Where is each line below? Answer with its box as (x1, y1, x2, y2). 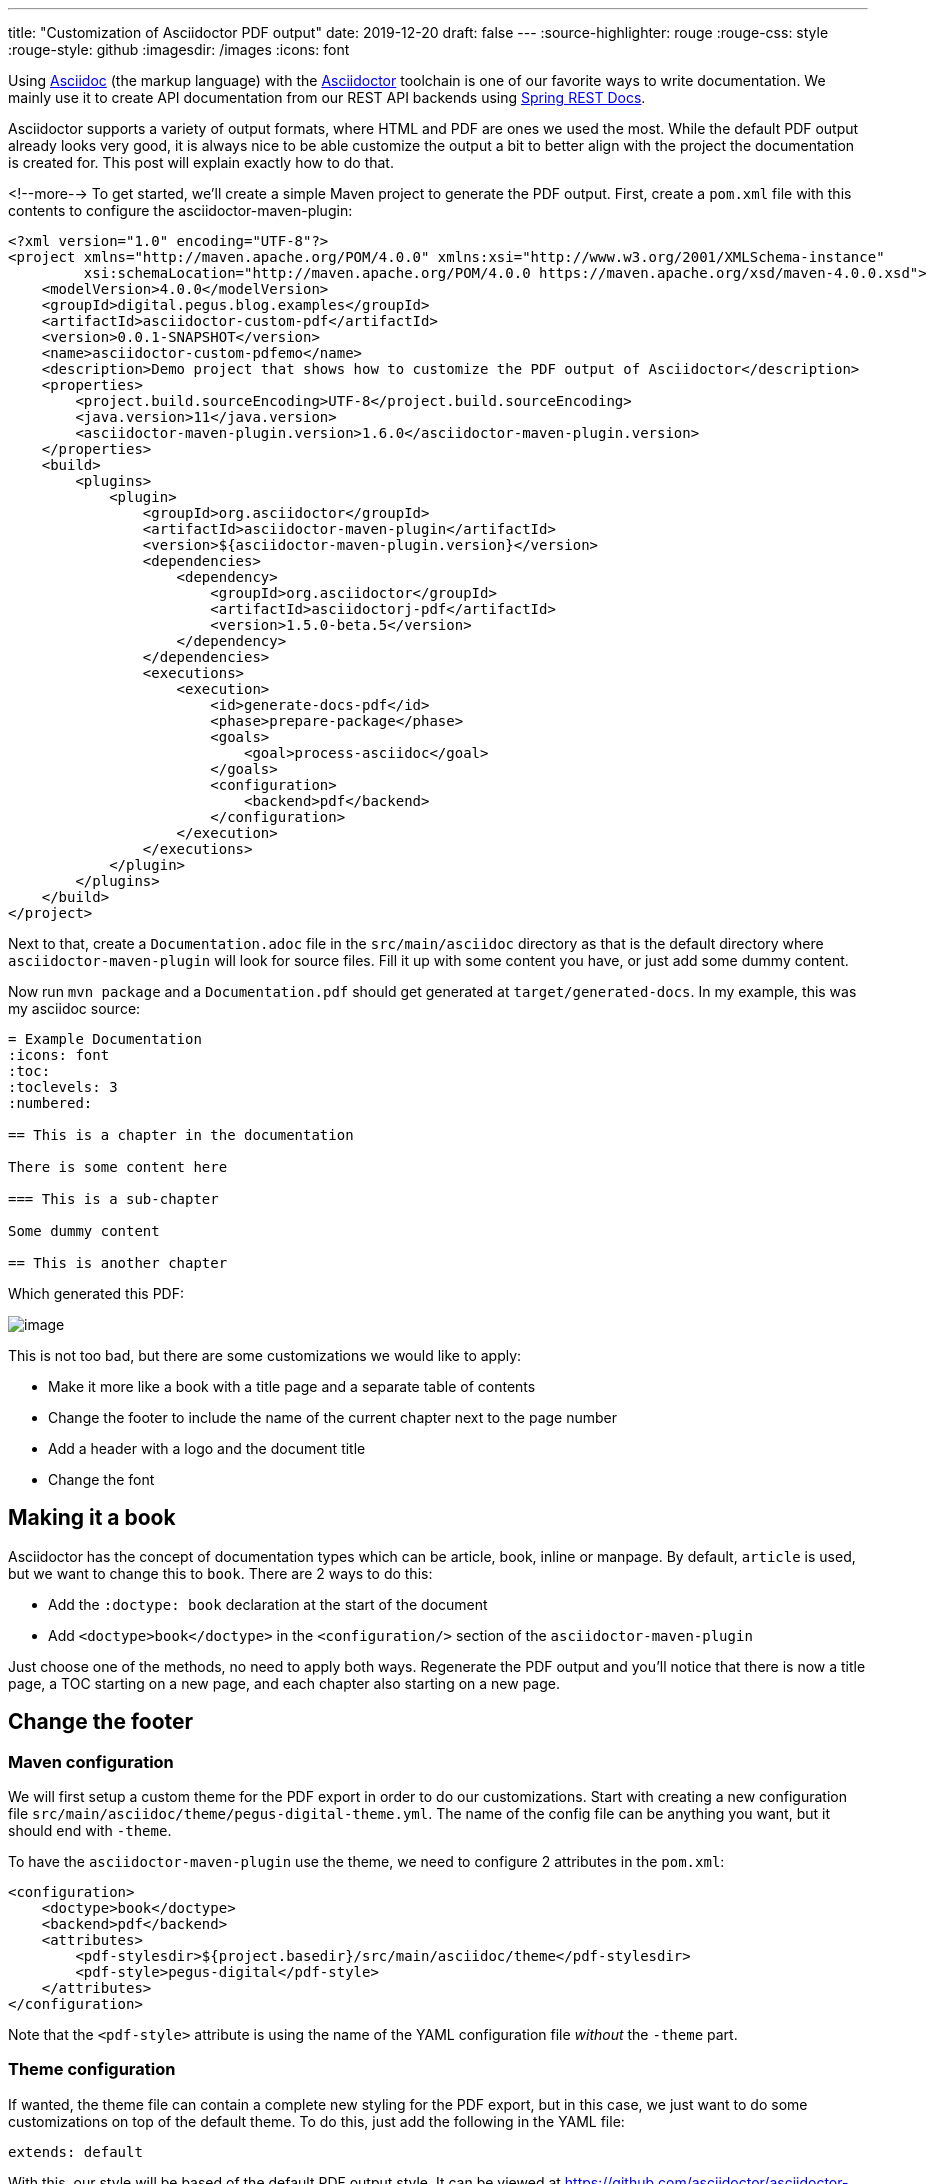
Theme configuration (8, 2059, 176, 2080)
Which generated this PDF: (8, 1285, 185, 1302)
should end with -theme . (8, 1822, 172, 1840)
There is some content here (8, 1159, 228, 1175)
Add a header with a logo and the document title (48, 1440, 366, 1457)
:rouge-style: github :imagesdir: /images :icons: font (8, 41, 350, 58)
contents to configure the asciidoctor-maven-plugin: (8, 202, 353, 219)
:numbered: (8, 1095, 93, 1111)
